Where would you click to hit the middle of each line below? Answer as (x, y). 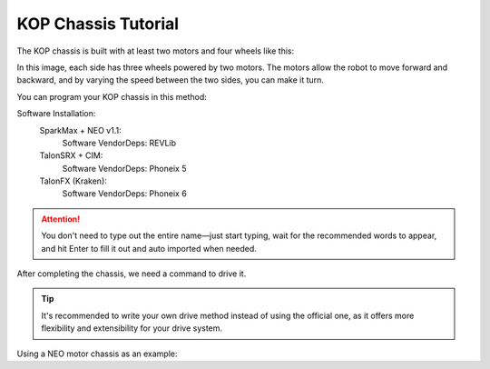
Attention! (61, 219)
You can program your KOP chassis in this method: (112, 96)
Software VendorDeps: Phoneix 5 (124, 168)
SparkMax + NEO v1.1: (80, 130)
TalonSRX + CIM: (71, 155)
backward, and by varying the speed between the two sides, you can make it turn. (170, 80)
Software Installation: (56, 114)
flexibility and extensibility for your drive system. (132, 328)
